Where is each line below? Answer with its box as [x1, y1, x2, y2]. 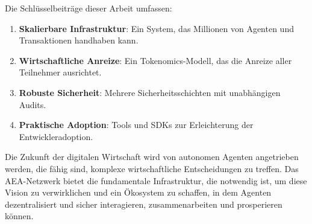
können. [5, 210, 34, 222]
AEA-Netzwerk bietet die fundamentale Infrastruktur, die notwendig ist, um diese [5, 174, 307, 187]
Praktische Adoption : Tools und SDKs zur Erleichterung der [19, 118, 254, 131]
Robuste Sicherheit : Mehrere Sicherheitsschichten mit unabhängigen [19, 86, 281, 98]
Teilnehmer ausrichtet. [19, 66, 102, 78]
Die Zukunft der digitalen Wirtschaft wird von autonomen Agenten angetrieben [5, 150, 299, 163]
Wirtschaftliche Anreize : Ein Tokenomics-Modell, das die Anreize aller [19, 54, 292, 66]
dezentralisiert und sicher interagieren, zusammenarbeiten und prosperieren [5, 197, 282, 210]
